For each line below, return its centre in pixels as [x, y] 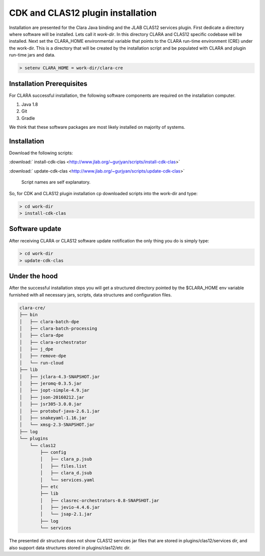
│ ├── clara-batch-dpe [49, 322]
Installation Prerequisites [48, 84]
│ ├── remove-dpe [43, 356]
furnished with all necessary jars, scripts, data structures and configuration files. [90, 294]
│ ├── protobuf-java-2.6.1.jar [60, 411]
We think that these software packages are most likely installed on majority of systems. [97, 127]
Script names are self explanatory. [56, 182]
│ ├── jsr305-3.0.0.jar [51, 404]
